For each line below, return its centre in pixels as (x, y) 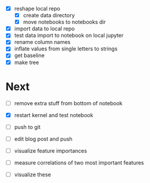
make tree (26, 62)
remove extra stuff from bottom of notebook (68, 103)
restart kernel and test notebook (54, 115)
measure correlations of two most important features (79, 162)
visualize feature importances (51, 150)
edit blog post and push (43, 138)
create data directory (49, 15)
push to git (27, 127)
